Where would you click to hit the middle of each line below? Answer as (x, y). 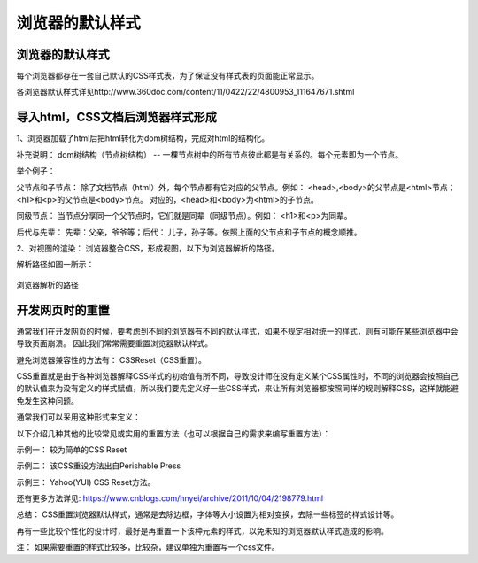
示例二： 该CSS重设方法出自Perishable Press (99, 466)
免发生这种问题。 (47, 401)
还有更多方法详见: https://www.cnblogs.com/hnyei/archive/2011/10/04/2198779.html (170, 498)
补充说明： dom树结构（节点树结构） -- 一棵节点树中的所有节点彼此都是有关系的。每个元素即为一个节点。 (209, 154)
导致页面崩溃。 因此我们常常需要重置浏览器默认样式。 (114, 343)
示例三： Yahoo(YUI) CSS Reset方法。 (86, 482)
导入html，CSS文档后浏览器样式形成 (116, 117)
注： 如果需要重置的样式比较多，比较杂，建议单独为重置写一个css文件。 (148, 547)
